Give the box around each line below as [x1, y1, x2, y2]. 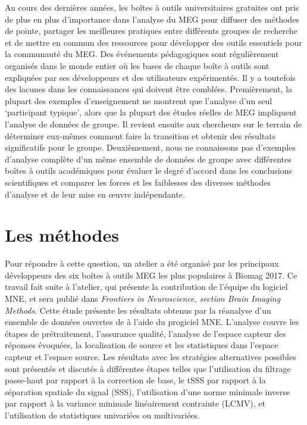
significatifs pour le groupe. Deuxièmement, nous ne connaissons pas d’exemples [5, 141, 296, 154]
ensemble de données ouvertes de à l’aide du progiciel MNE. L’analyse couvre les [5, 315, 299, 328]
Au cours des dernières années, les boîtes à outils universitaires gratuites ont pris [5, 1, 299, 13]
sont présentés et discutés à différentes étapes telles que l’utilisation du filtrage [5, 362, 291, 374]
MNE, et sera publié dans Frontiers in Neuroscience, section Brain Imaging [5, 292, 281, 304]
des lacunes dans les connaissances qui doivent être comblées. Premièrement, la [5, 83, 293, 95]
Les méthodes [5, 223, 119, 247]
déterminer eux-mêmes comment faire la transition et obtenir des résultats [5, 129, 276, 142]
